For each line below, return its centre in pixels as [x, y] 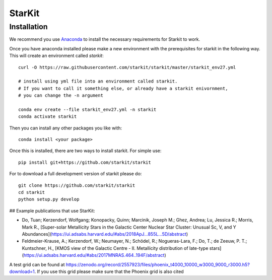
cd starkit [32, 192]
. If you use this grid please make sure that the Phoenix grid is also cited [109, 271]
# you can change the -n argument [61, 95]
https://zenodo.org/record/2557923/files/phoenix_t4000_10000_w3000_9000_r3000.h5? [158, 264]
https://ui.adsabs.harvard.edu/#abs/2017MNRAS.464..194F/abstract [94, 255]
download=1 [22, 271]
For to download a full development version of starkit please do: [76, 174]
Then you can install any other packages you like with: [66, 128]
